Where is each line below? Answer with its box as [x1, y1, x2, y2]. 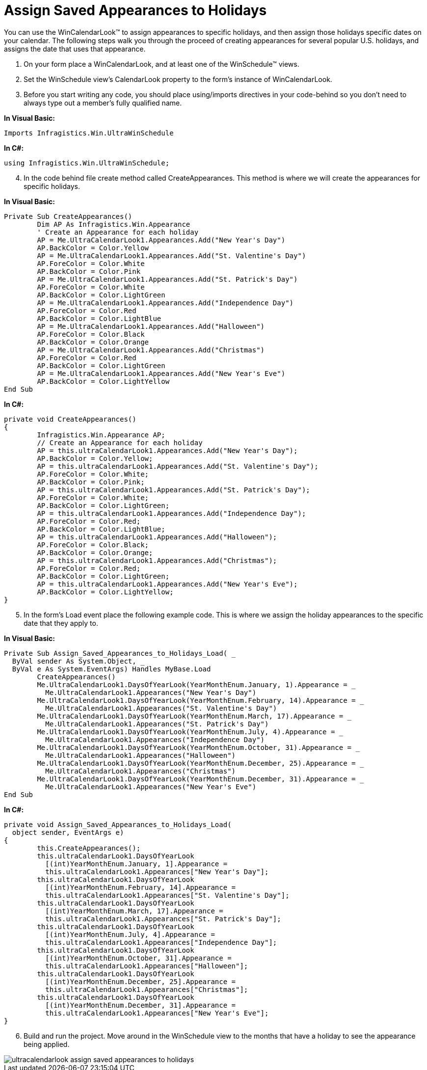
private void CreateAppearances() [4, 415, 136, 423]
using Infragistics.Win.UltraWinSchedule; [4, 159, 170, 167]
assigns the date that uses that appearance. [4, 44, 146, 53]
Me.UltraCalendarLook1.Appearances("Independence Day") [45, 735, 265, 744]
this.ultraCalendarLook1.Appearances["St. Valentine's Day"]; [45, 891, 290, 899]
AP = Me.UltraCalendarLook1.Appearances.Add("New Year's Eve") [37, 369, 286, 377]
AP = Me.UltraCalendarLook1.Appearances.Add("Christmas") [37, 346, 265, 354]
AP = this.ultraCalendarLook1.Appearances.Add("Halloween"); [37, 533, 277, 541]
